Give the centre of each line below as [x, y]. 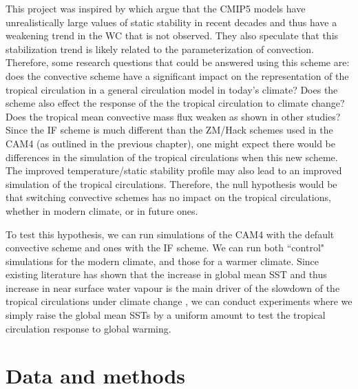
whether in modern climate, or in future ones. [102, 210]
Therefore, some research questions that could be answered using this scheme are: [178, 62]
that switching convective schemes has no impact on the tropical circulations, [168, 197]
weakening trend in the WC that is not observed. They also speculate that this [172, 35]
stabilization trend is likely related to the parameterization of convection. [160, 49]
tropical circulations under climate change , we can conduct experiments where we [179, 301]
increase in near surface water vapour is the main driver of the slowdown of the [173, 287]
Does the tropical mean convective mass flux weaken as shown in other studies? [173, 116]
